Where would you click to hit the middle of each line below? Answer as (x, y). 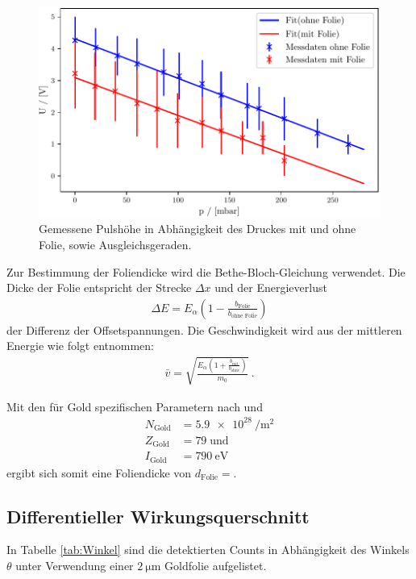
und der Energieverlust (271, 287)
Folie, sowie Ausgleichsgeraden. (115, 244)
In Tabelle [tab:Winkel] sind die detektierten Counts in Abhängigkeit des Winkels (208, 550)
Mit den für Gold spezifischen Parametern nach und (135, 406)
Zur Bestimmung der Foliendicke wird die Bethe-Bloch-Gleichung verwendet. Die (206, 271)
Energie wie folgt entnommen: (81, 346)
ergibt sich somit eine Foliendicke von (99, 472)
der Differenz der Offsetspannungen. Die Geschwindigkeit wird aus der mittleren (204, 329)
